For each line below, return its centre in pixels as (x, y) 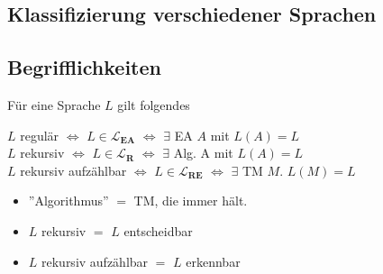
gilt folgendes (154, 104)
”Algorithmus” (68, 201)
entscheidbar (158, 230)
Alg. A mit (203, 153)
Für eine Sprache (54, 104)
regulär (40, 135)
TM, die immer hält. (191, 201)
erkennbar (213, 261)
